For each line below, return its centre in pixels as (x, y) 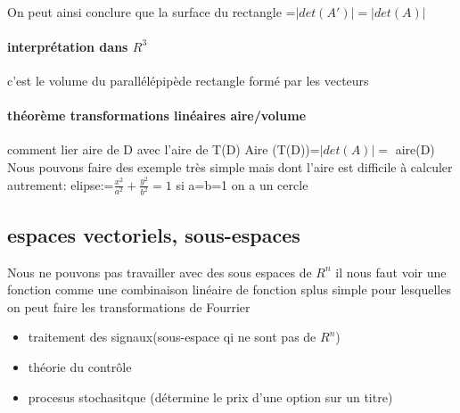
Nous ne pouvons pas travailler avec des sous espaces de (160, 272)
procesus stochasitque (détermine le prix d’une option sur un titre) (210, 396)
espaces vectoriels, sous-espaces (154, 234)
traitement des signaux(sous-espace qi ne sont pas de (172, 337)
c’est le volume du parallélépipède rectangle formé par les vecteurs (188, 80)
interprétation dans (68, 46)
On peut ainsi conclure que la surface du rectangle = (152, 11)
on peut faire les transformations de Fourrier (129, 306)
